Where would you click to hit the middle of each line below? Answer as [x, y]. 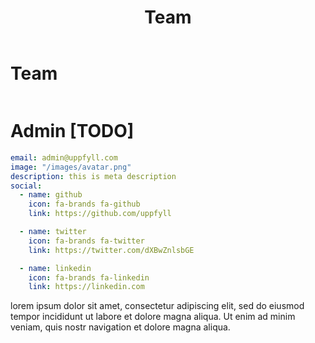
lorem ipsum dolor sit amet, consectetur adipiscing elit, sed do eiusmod [157, 306]
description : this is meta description [93, 176]
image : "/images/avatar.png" [71, 167]
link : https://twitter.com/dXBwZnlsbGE [111, 250]
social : [26, 186]
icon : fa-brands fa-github [84, 204]
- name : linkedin [55, 268]
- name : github [51, 195]
